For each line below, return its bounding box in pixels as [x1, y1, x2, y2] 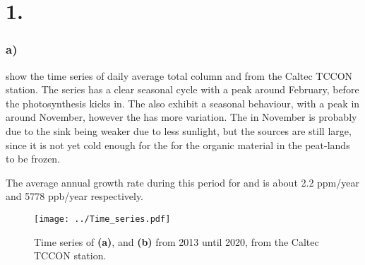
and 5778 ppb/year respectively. [6, 189, 144, 204]
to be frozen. [6, 151, 61, 166]
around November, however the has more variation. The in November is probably [6, 110, 357, 124]
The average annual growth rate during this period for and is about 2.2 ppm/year [6, 175, 359, 189]
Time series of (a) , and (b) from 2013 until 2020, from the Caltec [34, 234, 319, 249]
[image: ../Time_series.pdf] [34, 213, 171, 224]
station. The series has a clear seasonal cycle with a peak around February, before [6, 82, 359, 97]
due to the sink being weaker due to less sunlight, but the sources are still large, [6, 123, 352, 138]
